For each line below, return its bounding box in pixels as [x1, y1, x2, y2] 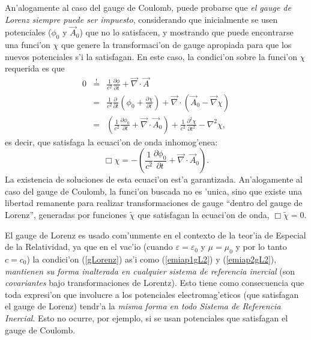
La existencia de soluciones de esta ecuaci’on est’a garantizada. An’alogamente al [5, 173, 303, 186]
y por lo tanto [235, 240, 287, 253]
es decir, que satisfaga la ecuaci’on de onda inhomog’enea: [5, 135, 218, 148]
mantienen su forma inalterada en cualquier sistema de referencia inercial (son [5, 264, 295, 277]
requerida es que [5, 62, 65, 74]
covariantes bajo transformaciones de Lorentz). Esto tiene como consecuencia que [5, 276, 304, 289]
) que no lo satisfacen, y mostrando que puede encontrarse [79, 26, 294, 38]
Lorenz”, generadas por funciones [5, 208, 127, 220]
